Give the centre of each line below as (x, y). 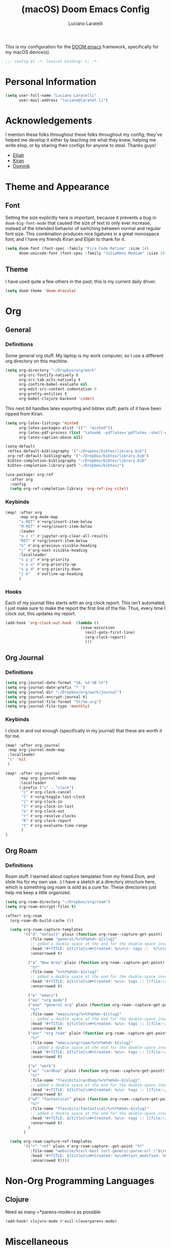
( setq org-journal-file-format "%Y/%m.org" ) (53, 702)
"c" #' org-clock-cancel (46, 792)
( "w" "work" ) (42, 1066)
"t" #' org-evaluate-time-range (54, 826)
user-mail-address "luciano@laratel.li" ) (63, 100)
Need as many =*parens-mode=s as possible (53, 1212)
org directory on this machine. (37, 361)
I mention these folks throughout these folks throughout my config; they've (84, 135)
